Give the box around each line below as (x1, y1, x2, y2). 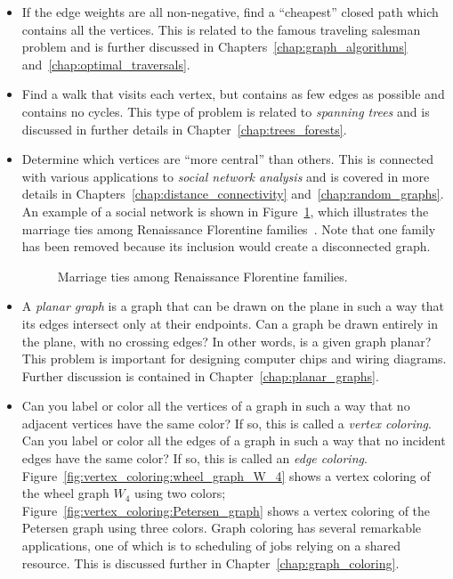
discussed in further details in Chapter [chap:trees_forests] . (21, 119, 347, 138)
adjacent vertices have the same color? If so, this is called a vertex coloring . (21, 413, 432, 432)
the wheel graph (21, 484, 109, 502)
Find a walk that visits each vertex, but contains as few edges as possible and (21, 85, 445, 103)
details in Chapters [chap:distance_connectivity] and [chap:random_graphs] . (21, 184, 444, 203)
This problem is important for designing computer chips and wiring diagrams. (21, 349, 447, 368)
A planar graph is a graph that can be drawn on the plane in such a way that (21, 297, 445, 315)
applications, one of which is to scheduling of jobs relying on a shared (21, 536, 400, 555)
